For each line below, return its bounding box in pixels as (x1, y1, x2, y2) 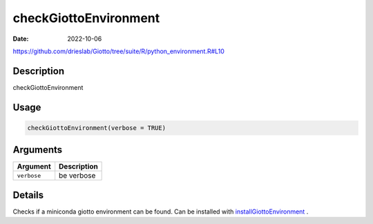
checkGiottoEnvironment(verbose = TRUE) (27, 124, 166, 131)
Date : (12, 35, 29, 43)
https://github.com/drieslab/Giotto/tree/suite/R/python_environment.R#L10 (12, 47, 224, 55)
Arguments (12, 144, 63, 156)
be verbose (59, 171, 96, 180)
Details (12, 189, 44, 200)
